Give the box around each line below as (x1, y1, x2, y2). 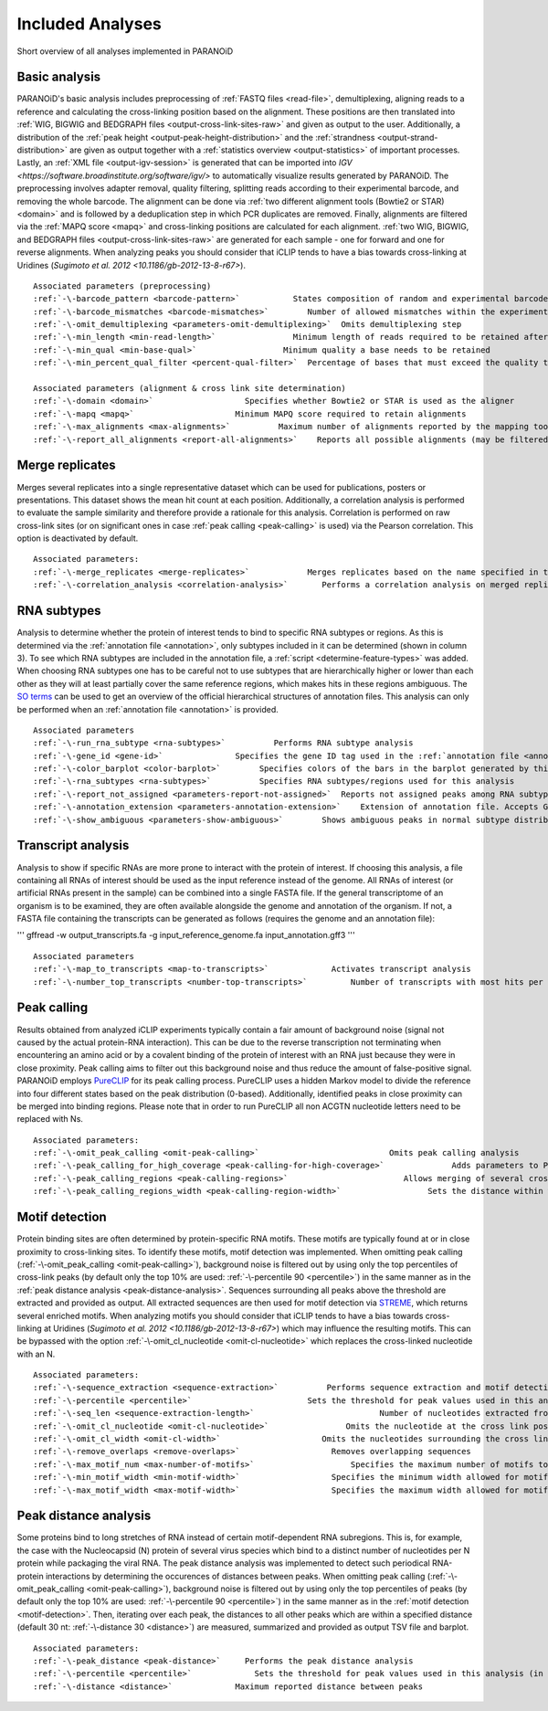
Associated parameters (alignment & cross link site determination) (33, 384, 346, 394)
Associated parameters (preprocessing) (33, 280, 212, 291)
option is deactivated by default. (16, 533, 139, 544)
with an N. (16, 1348, 56, 1359)
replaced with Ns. (16, 1114, 84, 1125)
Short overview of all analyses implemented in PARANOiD (16, 46, 234, 57)
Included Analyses (16, 14, 162, 34)
